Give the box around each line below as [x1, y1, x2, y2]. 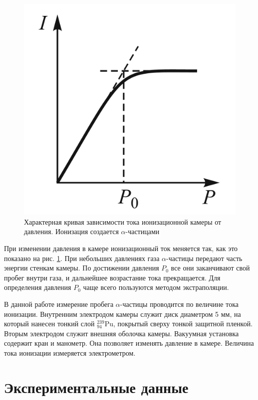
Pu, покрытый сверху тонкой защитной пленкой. [104, 318, 253, 329]
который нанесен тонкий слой [4, 318, 95, 329]
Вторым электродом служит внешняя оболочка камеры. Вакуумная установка [4, 328, 239, 338]
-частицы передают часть [166, 253, 243, 263]
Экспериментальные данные [4, 377, 189, 397]
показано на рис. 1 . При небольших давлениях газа [4, 253, 160, 263]
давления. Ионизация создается [24, 226, 119, 237]
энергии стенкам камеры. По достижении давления [4, 263, 159, 273]
